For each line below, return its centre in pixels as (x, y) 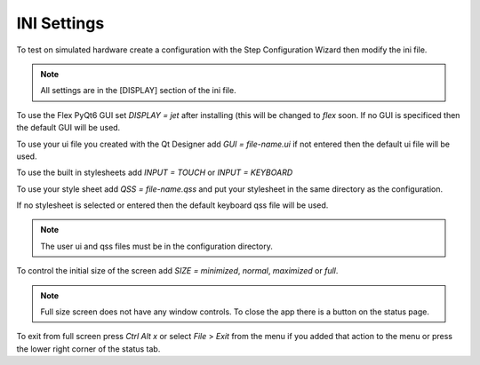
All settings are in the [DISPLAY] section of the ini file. (138, 91)
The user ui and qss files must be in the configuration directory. (156, 246)
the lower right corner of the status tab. (88, 349)
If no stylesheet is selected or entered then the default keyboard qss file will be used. (172, 205)
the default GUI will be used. (68, 128)
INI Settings (60, 23)
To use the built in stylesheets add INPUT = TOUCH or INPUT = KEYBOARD (155, 172)
